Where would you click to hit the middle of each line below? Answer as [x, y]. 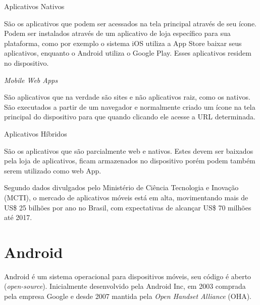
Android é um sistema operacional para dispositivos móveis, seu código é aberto [128, 276]
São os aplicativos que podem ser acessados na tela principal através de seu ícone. [131, 23]
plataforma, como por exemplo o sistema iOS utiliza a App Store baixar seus [123, 43]
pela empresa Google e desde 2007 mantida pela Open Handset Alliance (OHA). [128, 296]
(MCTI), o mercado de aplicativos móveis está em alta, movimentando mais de [126, 197]
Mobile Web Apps [31, 80]
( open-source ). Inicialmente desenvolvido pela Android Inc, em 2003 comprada [125, 286]
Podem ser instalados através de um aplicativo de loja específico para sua [117, 33]
